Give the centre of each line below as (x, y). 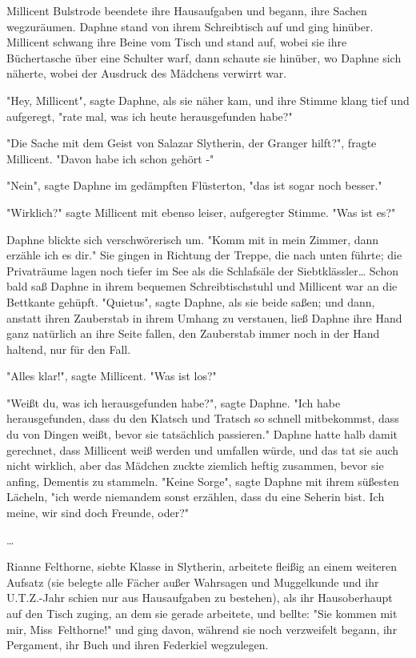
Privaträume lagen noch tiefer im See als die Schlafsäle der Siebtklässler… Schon (202, 270)
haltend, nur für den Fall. (69, 349)
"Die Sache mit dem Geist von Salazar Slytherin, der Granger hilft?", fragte (192, 143)
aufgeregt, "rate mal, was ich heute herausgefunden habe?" (150, 116)
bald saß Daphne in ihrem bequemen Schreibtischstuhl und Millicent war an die (202, 286)
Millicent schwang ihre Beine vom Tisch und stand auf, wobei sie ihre (177, 42)
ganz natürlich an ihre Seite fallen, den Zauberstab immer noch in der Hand (193, 333)
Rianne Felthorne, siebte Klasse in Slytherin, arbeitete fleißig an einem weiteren (202, 566)
